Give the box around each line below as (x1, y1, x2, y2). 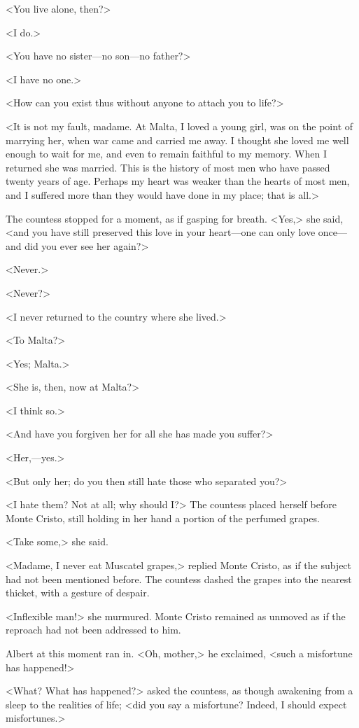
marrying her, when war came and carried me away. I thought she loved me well (6, 132, 349, 147)
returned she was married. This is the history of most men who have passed (6, 160, 330, 174)
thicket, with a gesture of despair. (6, 585, 150, 600)
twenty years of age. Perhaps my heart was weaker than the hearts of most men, (6, 174, 350, 188)
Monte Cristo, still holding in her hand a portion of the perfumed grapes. (6, 510, 320, 525)
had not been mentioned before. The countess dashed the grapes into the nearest (6, 571, 352, 586)
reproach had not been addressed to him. (6, 622, 181, 637)
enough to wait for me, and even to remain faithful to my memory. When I (6, 146, 328, 161)
